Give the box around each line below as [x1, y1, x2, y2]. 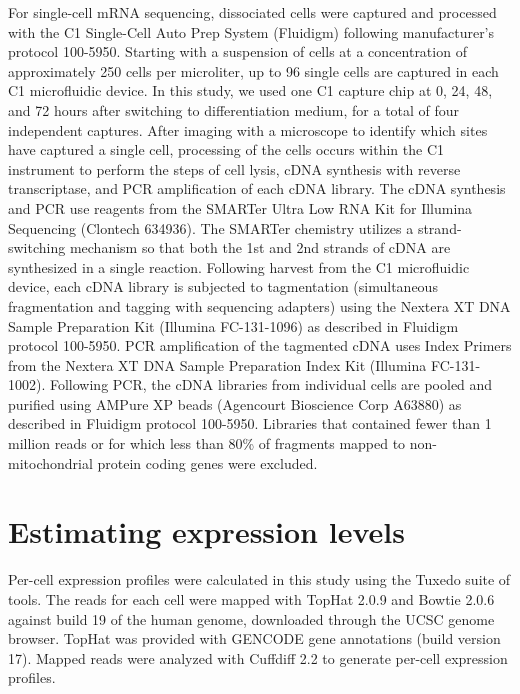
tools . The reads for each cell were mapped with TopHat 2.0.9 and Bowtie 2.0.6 [8, 588, 495, 609]
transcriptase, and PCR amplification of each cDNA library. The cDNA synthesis [8, 178, 506, 199]
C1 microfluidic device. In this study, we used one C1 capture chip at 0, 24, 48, [8, 80, 493, 101]
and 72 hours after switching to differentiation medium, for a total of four [8, 99, 460, 120]
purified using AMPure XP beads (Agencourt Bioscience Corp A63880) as [8, 393, 462, 414]
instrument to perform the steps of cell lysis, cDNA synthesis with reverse [8, 158, 461, 179]
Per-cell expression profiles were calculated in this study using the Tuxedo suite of [8, 569, 511, 590]
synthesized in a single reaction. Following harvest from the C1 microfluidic [8, 256, 470, 277]
